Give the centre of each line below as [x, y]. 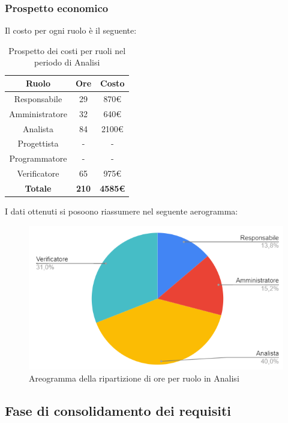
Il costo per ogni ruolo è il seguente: [71, 30]
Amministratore [38, 113]
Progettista [38, 143]
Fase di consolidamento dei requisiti [118, 410]
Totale [38, 188]
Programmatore [38, 158]
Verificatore [38, 173]
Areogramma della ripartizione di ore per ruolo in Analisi [134, 378]
